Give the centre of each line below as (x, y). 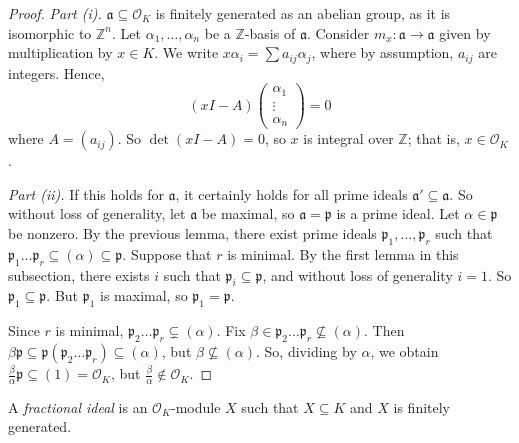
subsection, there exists (79, 274)
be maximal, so (248, 213)
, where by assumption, (382, 52)
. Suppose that (167, 253)
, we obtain (404, 351)
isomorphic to (50, 32)
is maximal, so (144, 295)
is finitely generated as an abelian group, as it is (303, 13)
